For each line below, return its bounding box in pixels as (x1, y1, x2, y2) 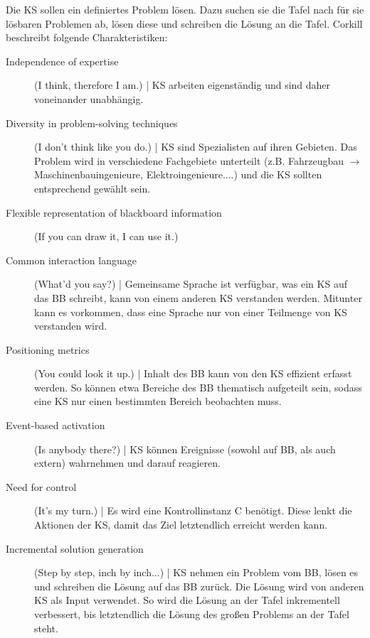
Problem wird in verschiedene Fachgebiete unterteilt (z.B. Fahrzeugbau (34, 153, 344, 168)
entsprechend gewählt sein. (34, 180, 151, 195)
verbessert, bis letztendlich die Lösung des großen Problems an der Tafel (34, 607, 349, 621)
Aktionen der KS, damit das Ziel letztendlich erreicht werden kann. (34, 517, 328, 532)
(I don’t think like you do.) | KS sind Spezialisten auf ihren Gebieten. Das (34, 139, 357, 154)
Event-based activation (6, 418, 105, 433)
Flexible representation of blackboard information (6, 205, 222, 220)
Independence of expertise (6, 53, 119, 68)
